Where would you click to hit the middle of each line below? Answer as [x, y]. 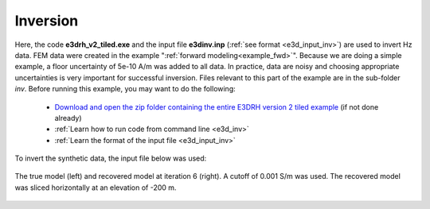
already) [68, 118]
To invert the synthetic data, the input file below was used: [111, 158]
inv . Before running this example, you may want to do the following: [125, 89]
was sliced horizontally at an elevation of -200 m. [96, 188]
